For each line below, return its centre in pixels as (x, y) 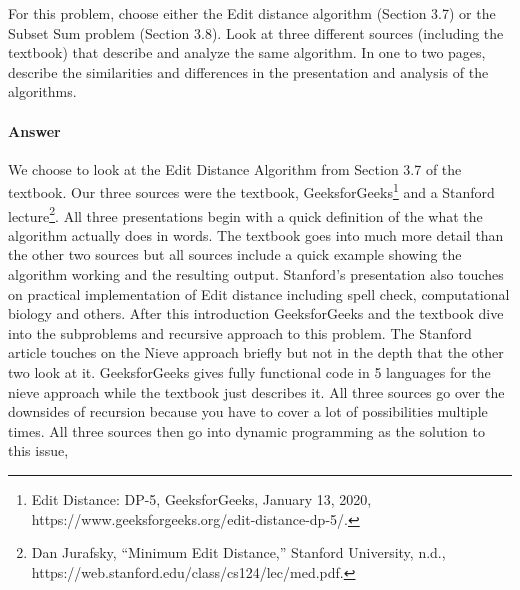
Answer (34, 130)
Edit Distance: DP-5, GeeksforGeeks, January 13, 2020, (201, 498)
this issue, (38, 450)
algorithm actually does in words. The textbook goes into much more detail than (256, 234)
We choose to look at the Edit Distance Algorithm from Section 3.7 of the (235, 168)
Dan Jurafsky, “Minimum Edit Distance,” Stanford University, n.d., (238, 552)
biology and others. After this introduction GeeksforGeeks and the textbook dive (256, 313)
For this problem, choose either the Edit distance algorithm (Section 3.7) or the (252, 13)
